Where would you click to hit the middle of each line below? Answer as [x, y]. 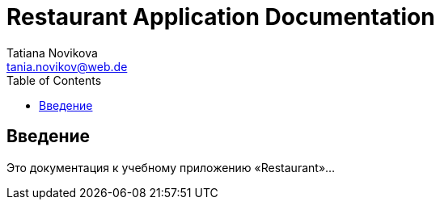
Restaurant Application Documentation [221, 17]
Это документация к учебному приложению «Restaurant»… [171, 167]
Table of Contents [54, 80]
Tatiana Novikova [52, 53]
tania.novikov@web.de [67, 66]
